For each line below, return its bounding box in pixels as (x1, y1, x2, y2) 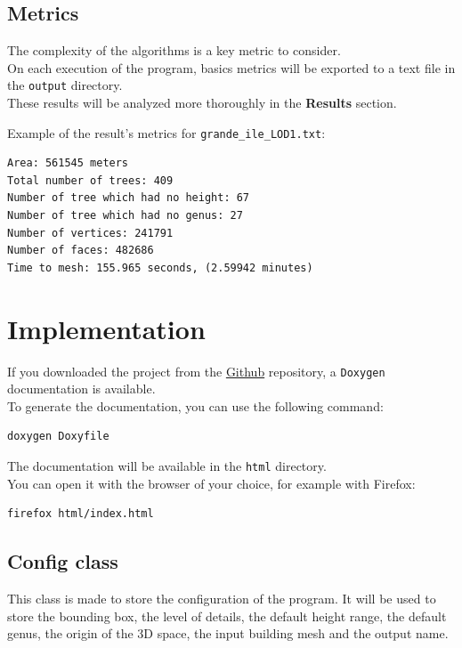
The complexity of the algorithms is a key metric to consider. (7, 41, 341, 60)
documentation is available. (7, 379, 156, 398)
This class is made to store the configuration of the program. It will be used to (7, 589, 436, 608)
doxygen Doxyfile (7, 430, 109, 443)
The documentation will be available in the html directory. (7, 457, 327, 475)
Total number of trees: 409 (7, 174, 174, 187)
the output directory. (7, 76, 123, 94)
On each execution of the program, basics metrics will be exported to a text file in (7, 58, 456, 77)
